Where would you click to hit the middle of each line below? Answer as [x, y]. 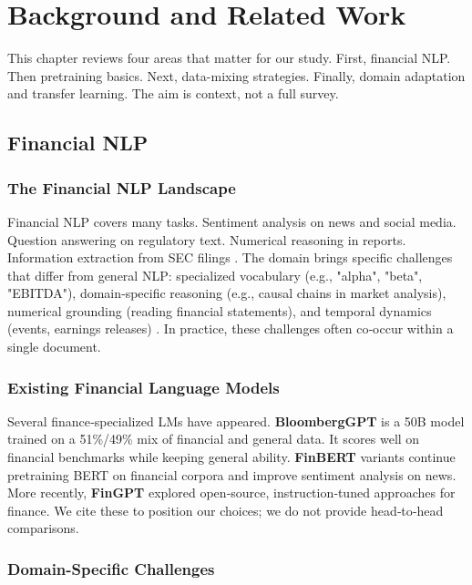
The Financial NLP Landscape [122, 187]
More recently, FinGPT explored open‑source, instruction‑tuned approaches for [231, 493]
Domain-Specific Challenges [111, 568]
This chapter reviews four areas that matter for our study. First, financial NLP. [229, 58]
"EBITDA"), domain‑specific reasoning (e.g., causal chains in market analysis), [227, 293]
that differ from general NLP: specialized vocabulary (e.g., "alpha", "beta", [215, 275]
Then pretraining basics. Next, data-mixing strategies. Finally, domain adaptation [236, 75]
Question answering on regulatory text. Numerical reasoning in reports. [207, 239]
